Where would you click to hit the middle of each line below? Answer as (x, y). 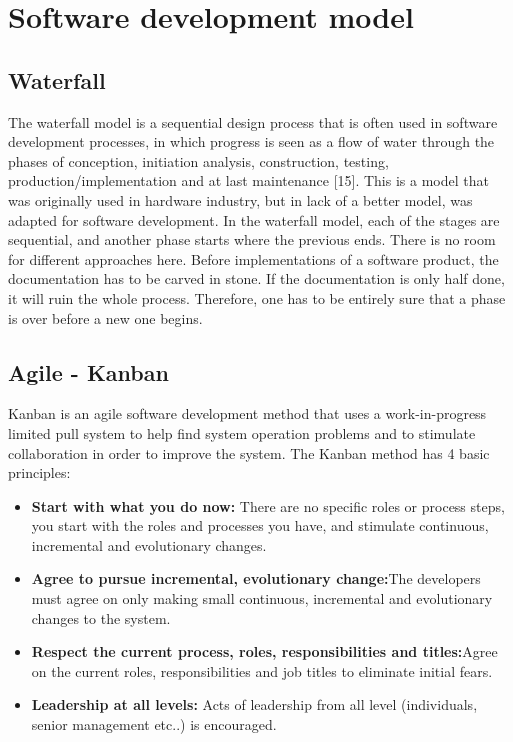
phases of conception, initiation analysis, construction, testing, (198, 160)
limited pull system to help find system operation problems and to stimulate (242, 432)
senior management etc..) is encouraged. (154, 724)
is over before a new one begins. (105, 317)
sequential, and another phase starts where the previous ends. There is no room (252, 239)
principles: (39, 472)
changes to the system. (101, 617)
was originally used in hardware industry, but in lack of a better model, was (240, 199)
